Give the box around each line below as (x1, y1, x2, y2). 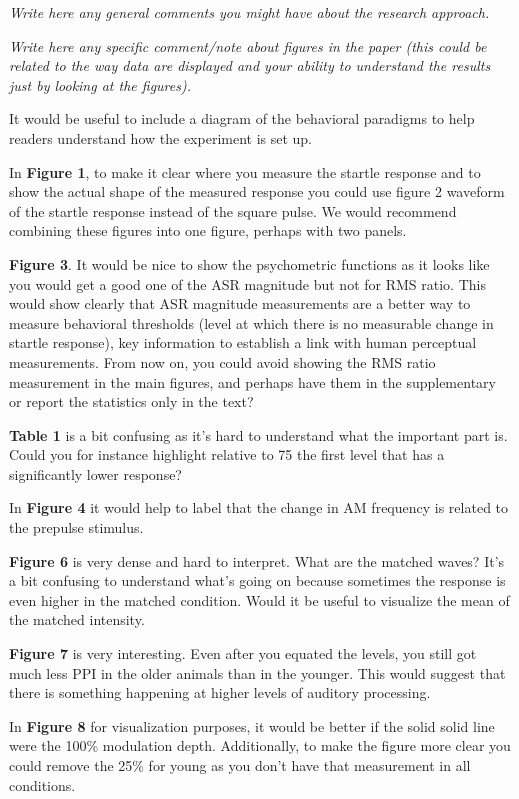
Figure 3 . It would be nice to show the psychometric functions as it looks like (9, 253, 490, 274)
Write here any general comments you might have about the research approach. (9, 2, 490, 22)
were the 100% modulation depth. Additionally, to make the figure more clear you (9, 735, 511, 756)
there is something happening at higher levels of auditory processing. (9, 682, 431, 703)
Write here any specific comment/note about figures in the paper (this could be (9, 35, 487, 56)
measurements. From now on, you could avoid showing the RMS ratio (9, 351, 436, 372)
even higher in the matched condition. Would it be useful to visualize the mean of (9, 589, 510, 610)
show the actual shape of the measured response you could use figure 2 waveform (9, 181, 505, 202)
